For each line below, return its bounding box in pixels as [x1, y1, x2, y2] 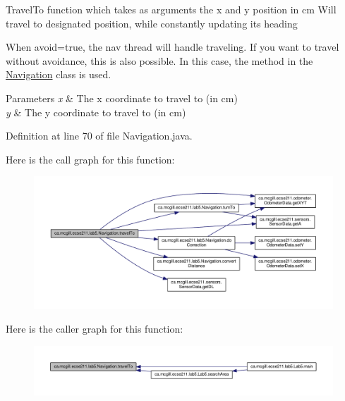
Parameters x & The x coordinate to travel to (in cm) [6, 90, 238, 105]
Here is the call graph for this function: [6, 152, 175, 166]
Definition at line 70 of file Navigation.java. [6, 128, 193, 143]
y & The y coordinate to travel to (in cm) [6, 104, 186, 119]
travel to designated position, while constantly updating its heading [6, 16, 298, 30]
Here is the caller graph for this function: [6, 321, 183, 335]
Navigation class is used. [6, 67, 111, 82]
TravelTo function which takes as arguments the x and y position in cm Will [6, 2, 337, 16]
